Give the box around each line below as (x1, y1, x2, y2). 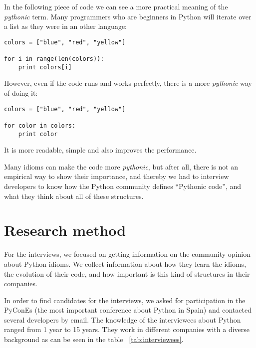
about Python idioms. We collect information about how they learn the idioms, (4, 258, 247, 269)
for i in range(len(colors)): (4, 55, 104, 63)
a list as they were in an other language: (4, 21, 127, 31)
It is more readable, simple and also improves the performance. (4, 145, 197, 155)
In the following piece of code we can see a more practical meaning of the (4, 1, 228, 11)
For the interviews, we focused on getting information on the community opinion (4, 249, 251, 259)
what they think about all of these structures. (4, 190, 144, 201)
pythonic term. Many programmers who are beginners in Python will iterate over (4, 11, 252, 21)
